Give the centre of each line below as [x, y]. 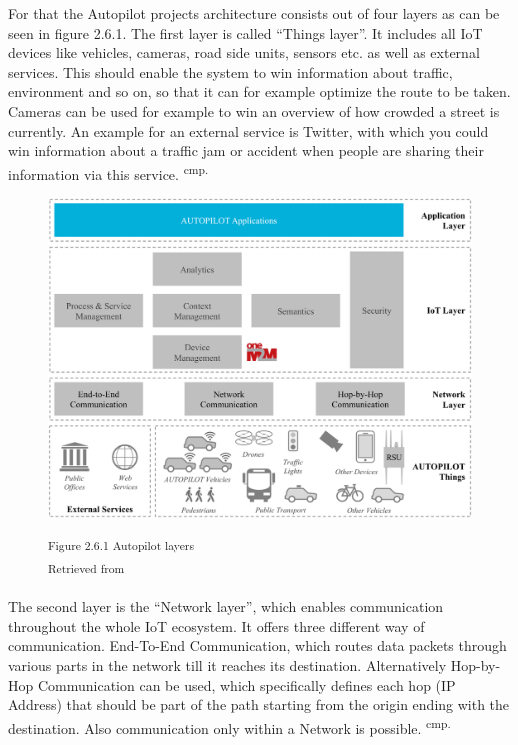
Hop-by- [475, 664]
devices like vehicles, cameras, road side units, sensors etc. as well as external [244, 52]
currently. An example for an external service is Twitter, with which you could [248, 130]
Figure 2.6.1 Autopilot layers [121, 544]
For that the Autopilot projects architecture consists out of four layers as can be [254, 13]
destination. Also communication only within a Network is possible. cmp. [229, 726]
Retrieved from [86, 567]
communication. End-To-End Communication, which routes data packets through [257, 645]
